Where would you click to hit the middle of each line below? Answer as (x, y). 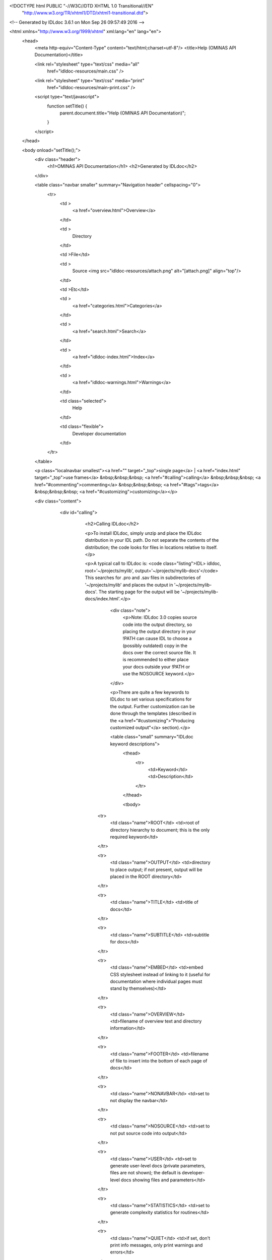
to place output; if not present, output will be (156, 869)
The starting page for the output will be (139, 592)
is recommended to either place (156, 660)
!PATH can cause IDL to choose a (157, 639)
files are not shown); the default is (146, 1173)
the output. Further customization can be (152, 706)
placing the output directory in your (159, 631)
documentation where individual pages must (156, 982)
